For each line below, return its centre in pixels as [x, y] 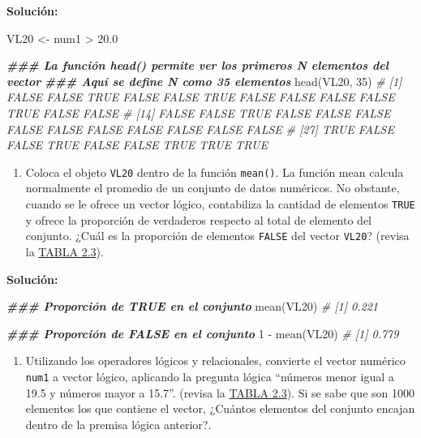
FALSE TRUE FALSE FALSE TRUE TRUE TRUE [137, 145]
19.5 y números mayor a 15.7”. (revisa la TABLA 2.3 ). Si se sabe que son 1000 [220, 392]
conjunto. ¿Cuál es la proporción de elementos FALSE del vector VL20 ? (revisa [217, 236]
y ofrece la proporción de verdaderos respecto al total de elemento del [198, 219]
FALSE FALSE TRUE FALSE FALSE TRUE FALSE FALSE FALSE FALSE [201, 97]
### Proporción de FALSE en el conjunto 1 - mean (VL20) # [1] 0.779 [203, 333]
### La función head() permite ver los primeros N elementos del [198, 65]
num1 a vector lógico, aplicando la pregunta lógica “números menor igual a [210, 376]
